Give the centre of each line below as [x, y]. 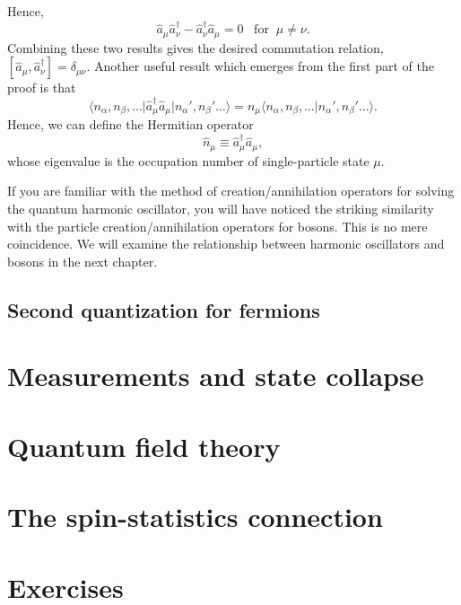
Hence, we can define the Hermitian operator [130, 124]
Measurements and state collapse [216, 376]
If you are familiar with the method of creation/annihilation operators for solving [231, 191]
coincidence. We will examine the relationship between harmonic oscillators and [226, 244]
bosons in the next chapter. [83, 261]
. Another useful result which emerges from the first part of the [260, 66]
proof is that [42, 88]
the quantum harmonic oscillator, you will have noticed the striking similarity [221, 209]
